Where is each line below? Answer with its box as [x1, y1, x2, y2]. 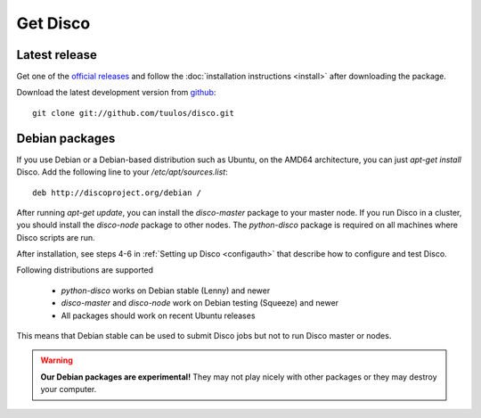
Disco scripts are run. [16, 232, 95, 242]
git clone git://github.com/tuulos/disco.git [32, 108, 235, 118]
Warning [40, 355, 73, 365]
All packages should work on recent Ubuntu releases [61, 310, 256, 321]
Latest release [16, 47, 97, 62]
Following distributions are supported [16, 265, 154, 275]
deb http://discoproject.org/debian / [32, 187, 202, 198]
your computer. [40, 384, 97, 395]
